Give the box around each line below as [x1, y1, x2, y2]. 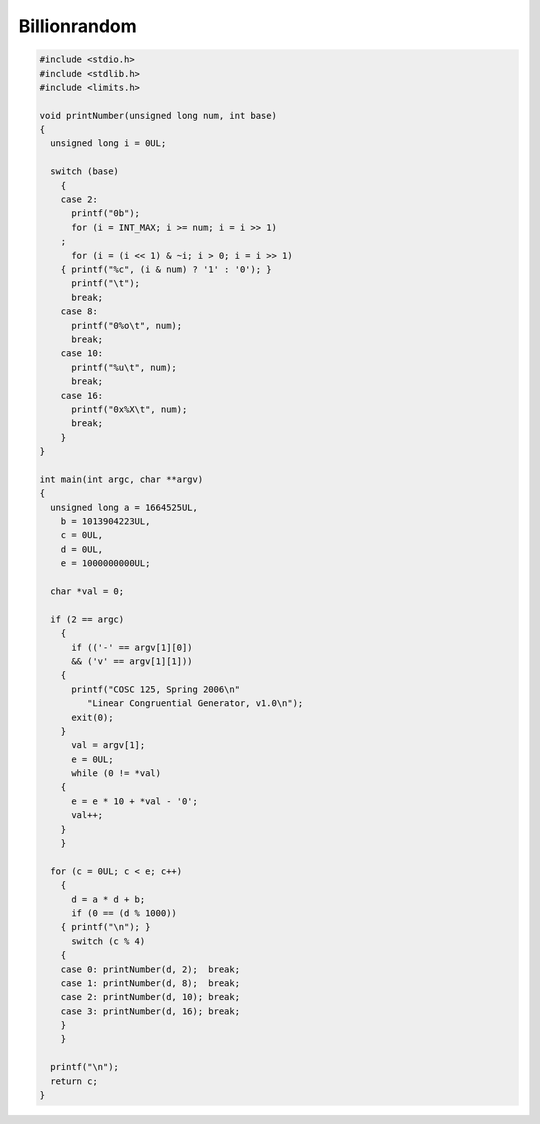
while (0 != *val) [71, 768, 162, 779]
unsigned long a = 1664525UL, [50, 501, 199, 513]
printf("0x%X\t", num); [71, 403, 188, 415]
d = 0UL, [60, 543, 104, 555]
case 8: [60, 306, 99, 317]
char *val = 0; [50, 585, 125, 597]
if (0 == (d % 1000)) [71, 907, 177, 919]
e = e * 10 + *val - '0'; [71, 795, 199, 807]
